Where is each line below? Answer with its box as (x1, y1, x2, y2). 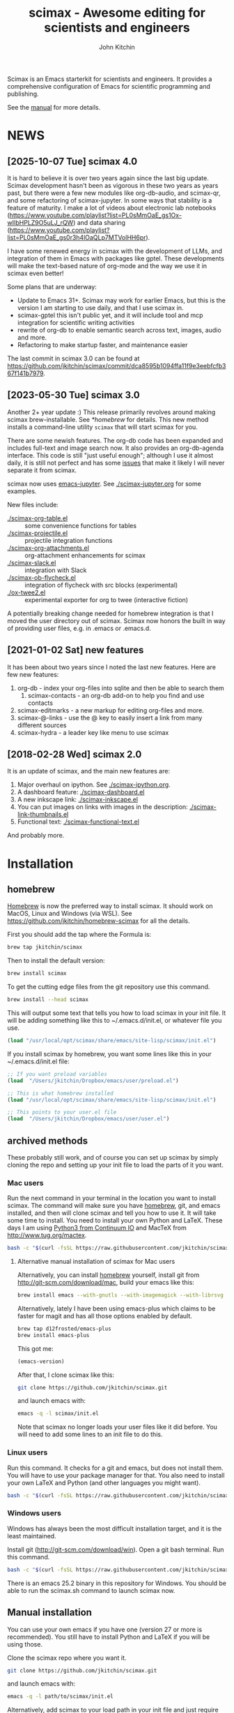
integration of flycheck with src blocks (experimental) (24, 581, 178, 589)
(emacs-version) (17, 1357, 65, 1365)
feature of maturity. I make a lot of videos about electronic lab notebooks (7, 203, 217, 212)
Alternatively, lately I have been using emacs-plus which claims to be (17, 1304, 216, 1313)
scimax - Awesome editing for (29, 5, 205, 21)
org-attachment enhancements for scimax (24, 551, 146, 560)
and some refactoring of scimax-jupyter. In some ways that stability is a (7, 196, 212, 204)
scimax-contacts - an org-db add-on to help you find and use (27, 691, 205, 699)
